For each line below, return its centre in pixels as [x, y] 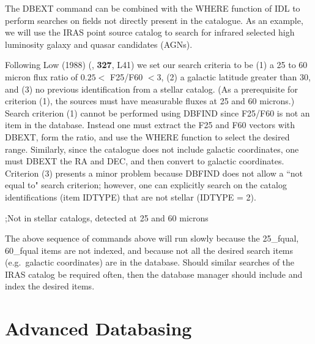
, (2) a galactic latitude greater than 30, [236, 76]
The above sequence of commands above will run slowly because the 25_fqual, [152, 238]
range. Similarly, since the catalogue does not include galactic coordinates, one [152, 149]
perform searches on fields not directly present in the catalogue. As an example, [154, 20]
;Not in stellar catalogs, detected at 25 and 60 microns [107, 217]
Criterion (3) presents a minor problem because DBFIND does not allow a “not [154, 173]
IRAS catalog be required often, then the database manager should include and [154, 274]
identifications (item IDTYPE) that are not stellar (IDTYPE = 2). [131, 197]
